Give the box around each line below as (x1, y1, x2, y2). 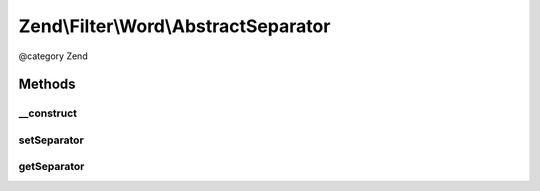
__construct (18, 106, 78, 120)
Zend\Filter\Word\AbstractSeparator (18, 15, 331, 37)
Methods (18, 76, 76, 93)
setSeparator (18, 133, 84, 147)
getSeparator (18, 160, 85, 174)
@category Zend (18, 50, 89, 62)
